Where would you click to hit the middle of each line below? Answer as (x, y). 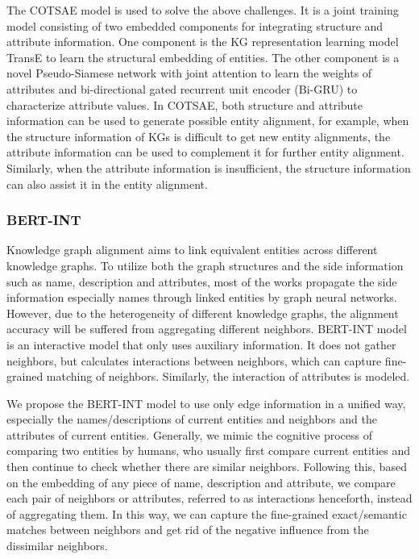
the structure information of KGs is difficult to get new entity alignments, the (199, 136)
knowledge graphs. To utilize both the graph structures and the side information (205, 265)
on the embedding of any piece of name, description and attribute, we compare (201, 482)
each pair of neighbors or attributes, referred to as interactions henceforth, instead (209, 498)
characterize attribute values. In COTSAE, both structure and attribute (185, 104)
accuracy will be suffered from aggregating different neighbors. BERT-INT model (207, 329)
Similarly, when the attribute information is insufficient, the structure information (209, 167)
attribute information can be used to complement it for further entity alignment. (205, 152)
